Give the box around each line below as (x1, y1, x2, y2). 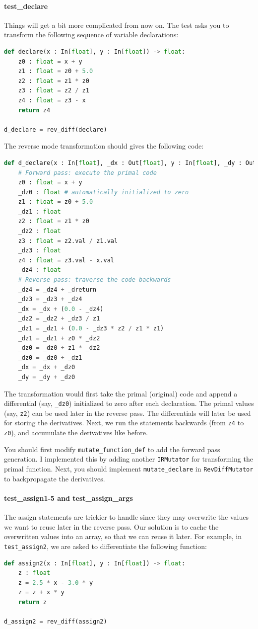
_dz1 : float (18, 208, 61, 215)
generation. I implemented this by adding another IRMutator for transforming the (4, 454, 253, 464)
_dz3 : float (18, 247, 61, 254)
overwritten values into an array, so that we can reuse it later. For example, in (4, 531, 242, 542)
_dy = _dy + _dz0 (18, 373, 75, 381)
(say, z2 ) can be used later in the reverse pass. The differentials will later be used (4, 407, 251, 418)
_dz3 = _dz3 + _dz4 (18, 296, 82, 303)
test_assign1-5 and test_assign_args (4, 492, 133, 503)
